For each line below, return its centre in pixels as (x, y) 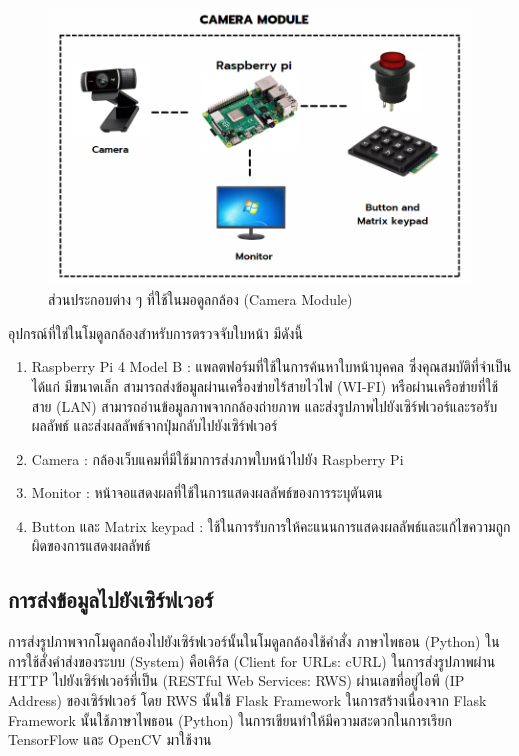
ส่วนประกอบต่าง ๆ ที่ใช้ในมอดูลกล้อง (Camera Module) (200, 299)
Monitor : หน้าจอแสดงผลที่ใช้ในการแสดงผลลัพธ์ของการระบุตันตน (207, 492)
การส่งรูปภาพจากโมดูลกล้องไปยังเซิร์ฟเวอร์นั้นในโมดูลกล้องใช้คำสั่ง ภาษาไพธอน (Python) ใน (254, 641)
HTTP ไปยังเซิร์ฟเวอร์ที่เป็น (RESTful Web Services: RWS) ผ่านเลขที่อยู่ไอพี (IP (236, 680)
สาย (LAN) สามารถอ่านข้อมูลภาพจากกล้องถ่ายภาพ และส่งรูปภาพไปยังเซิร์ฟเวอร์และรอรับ (264, 405)
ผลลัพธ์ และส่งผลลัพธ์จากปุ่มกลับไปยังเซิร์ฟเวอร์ (154, 425)
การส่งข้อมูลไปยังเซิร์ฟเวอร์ (111, 599)
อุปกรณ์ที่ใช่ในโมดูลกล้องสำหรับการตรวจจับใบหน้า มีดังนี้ (155, 332)
